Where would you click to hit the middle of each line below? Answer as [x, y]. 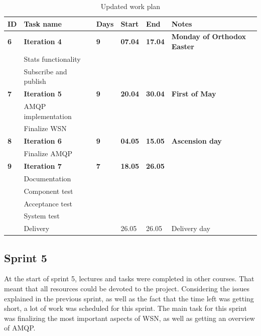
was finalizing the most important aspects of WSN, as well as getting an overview [129, 318]
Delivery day [191, 228]
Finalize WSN [45, 128]
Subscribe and [45, 71]
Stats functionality [52, 59]
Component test [48, 191]
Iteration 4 [43, 41]
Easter [183, 46]
